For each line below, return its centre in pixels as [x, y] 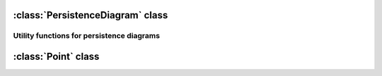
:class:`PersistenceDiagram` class [91, 15]
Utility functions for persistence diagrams [87, 36]
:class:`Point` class [56, 57]
